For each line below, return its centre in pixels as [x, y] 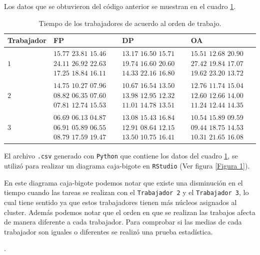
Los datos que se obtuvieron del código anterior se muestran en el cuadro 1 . [120, 6]
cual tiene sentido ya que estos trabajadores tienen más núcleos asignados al [120, 202]
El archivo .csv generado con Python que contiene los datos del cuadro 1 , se [121, 156]
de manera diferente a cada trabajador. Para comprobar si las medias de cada [123, 222]
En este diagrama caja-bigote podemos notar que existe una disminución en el [123, 182]
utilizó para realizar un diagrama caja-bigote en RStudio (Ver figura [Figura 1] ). [127, 166]
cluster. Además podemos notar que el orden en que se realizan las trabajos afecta [130, 212]
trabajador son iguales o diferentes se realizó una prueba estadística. [108, 231]
